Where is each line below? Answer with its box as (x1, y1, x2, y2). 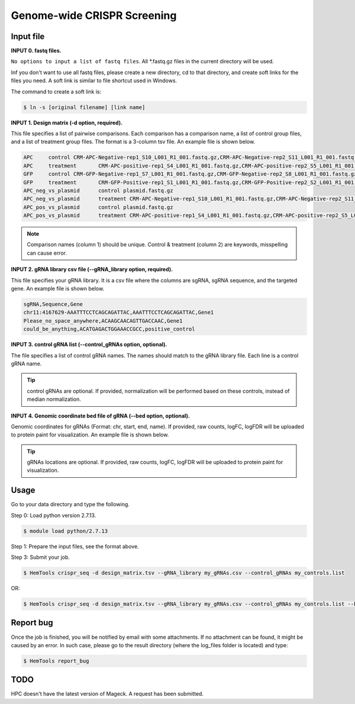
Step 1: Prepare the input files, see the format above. (11, 542, 139, 550)
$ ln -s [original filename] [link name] (23, 104, 146, 111)
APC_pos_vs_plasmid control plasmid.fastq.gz (23, 204, 174, 210)
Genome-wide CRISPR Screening (11, 9, 177, 22)
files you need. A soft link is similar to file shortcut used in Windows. (11, 77, 177, 84)
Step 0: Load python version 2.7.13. (11, 512, 96, 519)
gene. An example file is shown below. (11, 285, 105, 292)
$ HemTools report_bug (23, 657, 89, 664)
